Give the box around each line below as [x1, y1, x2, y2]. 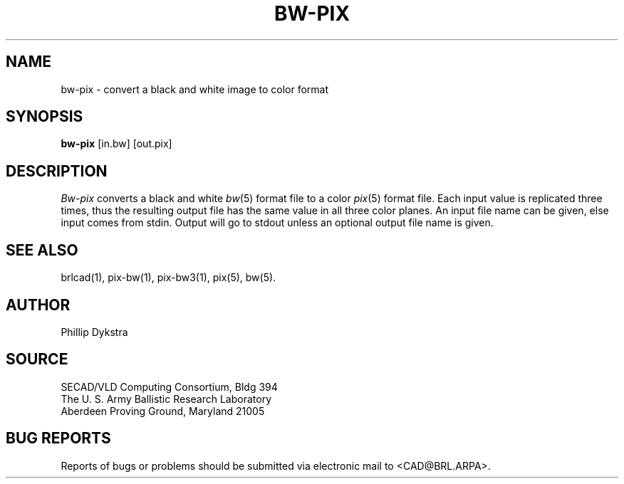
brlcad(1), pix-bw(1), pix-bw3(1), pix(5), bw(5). [61, 271, 276, 284]
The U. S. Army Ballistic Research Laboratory [61, 392, 272, 405]
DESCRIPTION [6, 162, 108, 180]
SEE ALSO [6, 241, 78, 259]
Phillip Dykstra [61, 325, 128, 338]
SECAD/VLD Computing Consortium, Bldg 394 [61, 380, 278, 393]
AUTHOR [6, 295, 71, 314]
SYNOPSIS [6, 107, 83, 126]
